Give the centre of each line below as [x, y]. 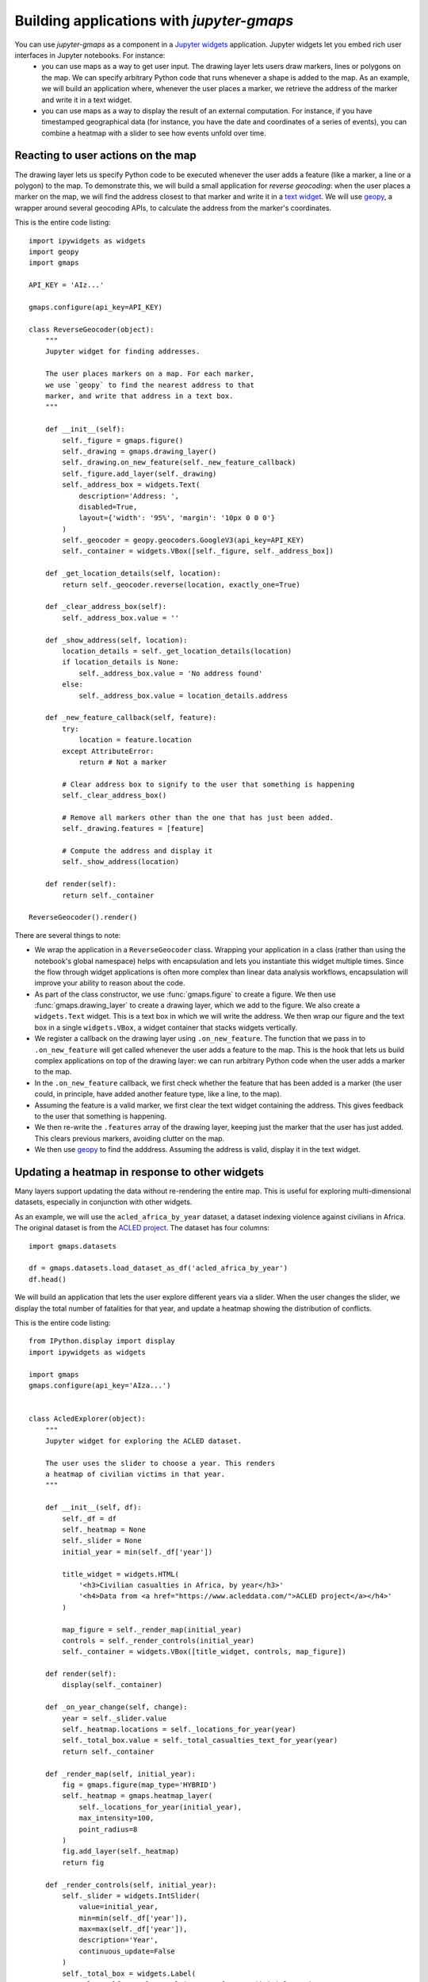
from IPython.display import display [102, 1341]
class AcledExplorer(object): [88, 1419]
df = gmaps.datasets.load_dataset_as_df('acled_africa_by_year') [159, 1268]
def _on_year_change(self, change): [116, 1707]
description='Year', [118, 1940]
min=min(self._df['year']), [133, 1918]
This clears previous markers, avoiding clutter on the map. [130, 1138]
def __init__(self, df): [93, 1508]
